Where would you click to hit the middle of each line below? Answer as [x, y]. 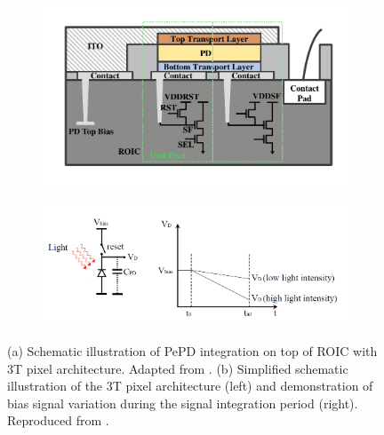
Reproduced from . [58, 420]
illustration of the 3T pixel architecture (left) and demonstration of [190, 386]
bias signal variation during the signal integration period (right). [183, 403]
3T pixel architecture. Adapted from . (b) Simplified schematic [178, 368]
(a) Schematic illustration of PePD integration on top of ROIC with [192, 350]
